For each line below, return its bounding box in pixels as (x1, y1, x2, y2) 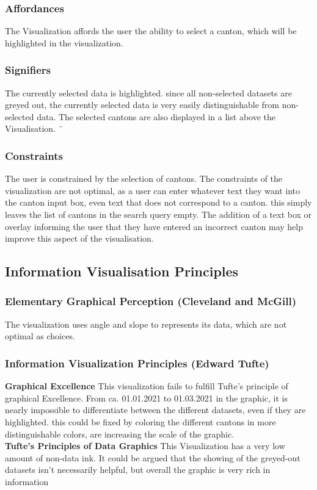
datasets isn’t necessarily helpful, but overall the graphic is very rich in (5, 463, 271, 476)
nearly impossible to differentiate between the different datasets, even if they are (5, 403, 306, 416)
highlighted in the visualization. (5, 36, 123, 49)
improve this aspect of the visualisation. (5, 232, 154, 245)
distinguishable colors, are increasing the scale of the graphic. (5, 427, 235, 440)
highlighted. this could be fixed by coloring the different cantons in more (5, 415, 276, 428)
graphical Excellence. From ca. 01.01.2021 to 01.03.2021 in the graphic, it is (5, 391, 288, 404)
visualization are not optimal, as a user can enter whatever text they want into (5, 184, 300, 196)
